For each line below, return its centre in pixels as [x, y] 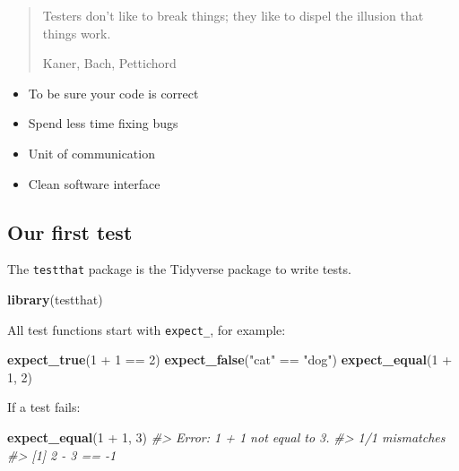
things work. [77, 33]
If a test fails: [44, 407]
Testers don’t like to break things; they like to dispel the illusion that [233, 15]
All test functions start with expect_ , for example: [147, 329]
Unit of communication [91, 153]
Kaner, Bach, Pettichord [109, 63]
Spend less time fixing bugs [103, 123]
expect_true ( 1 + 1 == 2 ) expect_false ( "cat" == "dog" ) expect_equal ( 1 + [230, 360]
